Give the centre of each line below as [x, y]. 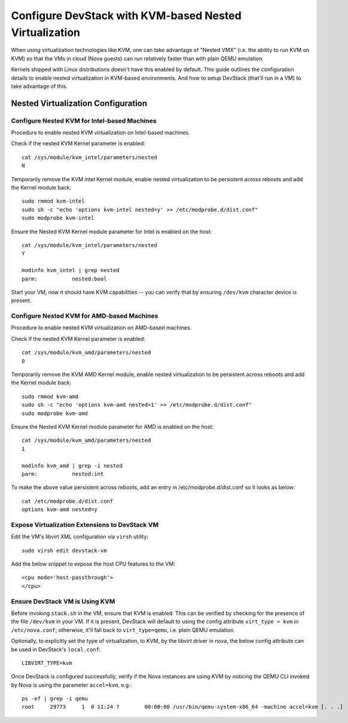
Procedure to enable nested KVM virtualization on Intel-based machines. [101, 133]
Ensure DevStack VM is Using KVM [63, 601]
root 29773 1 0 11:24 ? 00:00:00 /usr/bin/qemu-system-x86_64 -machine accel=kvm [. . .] [182, 707]
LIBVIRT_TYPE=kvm [47, 663]
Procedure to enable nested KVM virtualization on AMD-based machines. [101, 328]
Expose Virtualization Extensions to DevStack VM [85, 524]
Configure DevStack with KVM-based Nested [126, 16]
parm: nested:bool [64, 279]
